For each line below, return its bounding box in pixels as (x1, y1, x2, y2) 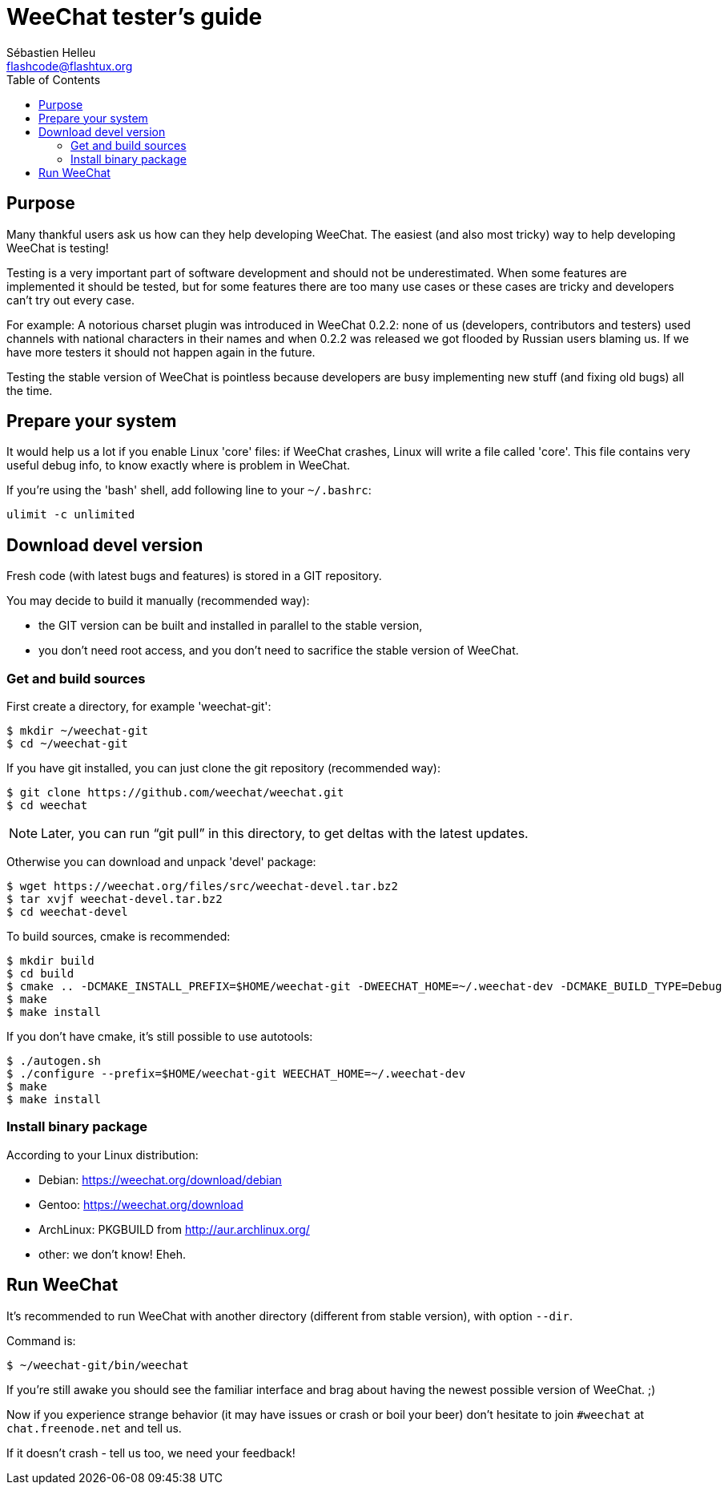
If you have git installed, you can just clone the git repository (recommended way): (6, 761, 440, 776)
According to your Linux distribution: (6, 1147, 199, 1162)
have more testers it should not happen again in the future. (6, 345, 316, 359)
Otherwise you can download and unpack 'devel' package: (6, 855, 316, 869)
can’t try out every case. (6, 292, 135, 307)
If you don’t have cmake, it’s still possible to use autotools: (6, 1030, 313, 1044)
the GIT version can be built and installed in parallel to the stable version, (38, 619, 423, 633)
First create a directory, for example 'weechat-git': (6, 699, 271, 714)
